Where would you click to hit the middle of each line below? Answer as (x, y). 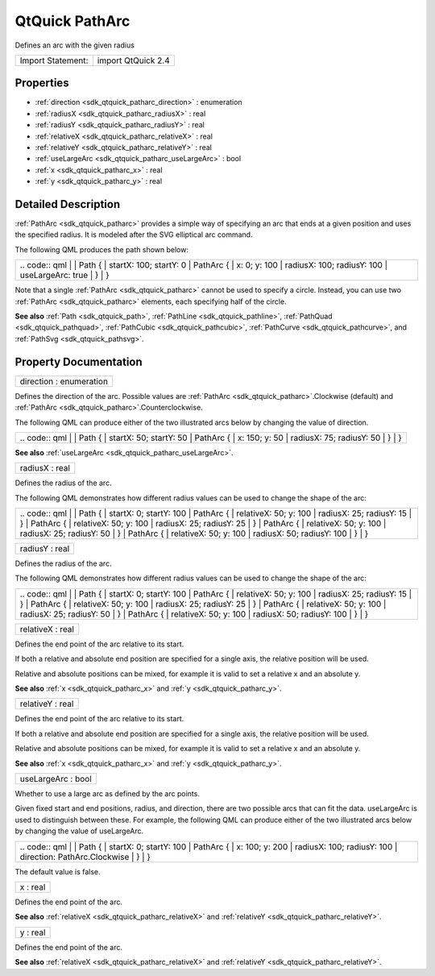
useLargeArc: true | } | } (64, 276)
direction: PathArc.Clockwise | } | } (85, 857)
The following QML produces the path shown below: (102, 249)
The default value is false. (58, 871)
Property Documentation (79, 361)
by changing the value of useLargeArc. (79, 831)
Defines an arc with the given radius (75, 45)
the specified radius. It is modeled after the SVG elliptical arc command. (134, 235)
